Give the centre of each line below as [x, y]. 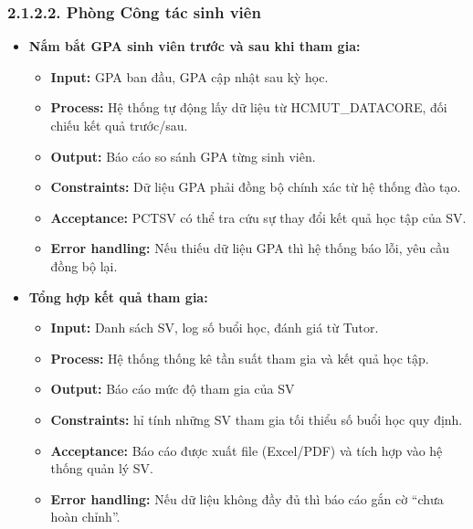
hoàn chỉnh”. [85, 517]
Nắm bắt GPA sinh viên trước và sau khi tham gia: [194, 46]
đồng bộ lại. [84, 265]
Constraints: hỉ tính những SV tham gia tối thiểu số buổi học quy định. [257, 419]
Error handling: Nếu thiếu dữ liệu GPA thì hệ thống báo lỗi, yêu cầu [250, 248]
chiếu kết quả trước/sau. [119, 125]
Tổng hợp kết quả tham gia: [118, 296]
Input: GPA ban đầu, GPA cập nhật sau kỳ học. [189, 76]
